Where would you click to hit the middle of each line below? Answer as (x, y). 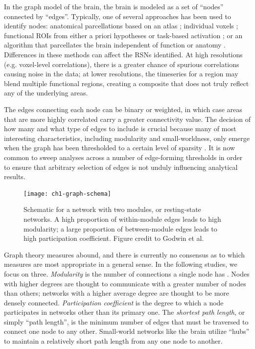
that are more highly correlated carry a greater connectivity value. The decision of (127, 119)
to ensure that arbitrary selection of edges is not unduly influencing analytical (121, 167)
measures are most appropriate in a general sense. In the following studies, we (121, 264)
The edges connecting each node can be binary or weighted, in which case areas (123, 109)
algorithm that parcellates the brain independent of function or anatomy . (115, 45)
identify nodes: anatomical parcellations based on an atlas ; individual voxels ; (121, 26)
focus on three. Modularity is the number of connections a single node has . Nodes (127, 273)
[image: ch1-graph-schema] (67, 194)
